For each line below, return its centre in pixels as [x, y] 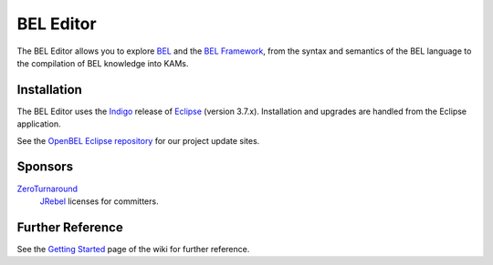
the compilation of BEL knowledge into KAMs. [103, 63]
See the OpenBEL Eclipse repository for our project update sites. [138, 140]
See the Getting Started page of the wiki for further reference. [133, 249]
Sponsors [45, 167]
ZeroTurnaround [47, 189]
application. [39, 124]
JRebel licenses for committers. [99, 201]
